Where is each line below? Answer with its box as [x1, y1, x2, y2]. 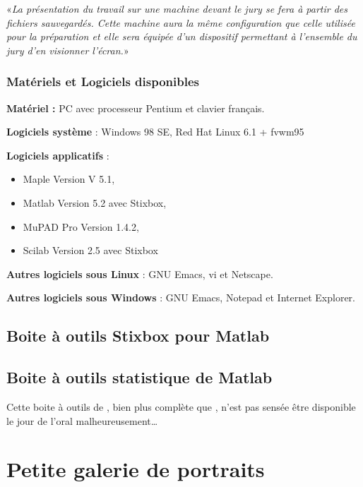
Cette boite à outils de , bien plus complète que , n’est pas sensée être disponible [6, 399, 356, 414]
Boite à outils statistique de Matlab [6, 366, 273, 388]
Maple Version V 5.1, [23, 172, 115, 186]
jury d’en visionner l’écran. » [6, 42, 129, 57]
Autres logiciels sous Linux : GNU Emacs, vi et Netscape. [6, 266, 273, 281]
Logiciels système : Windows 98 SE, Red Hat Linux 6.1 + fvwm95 [6, 124, 304, 139]
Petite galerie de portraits [6, 455, 265, 483]
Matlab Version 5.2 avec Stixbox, [23, 195, 167, 210]
